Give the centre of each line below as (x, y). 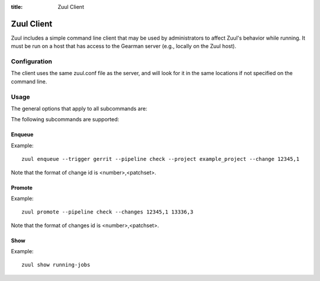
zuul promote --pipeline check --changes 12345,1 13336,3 (108, 212)
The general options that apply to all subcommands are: (79, 108)
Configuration (32, 62)
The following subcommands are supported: (65, 119)
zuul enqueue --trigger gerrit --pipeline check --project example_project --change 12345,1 (161, 159)
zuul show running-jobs (56, 265)
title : (17, 7)
